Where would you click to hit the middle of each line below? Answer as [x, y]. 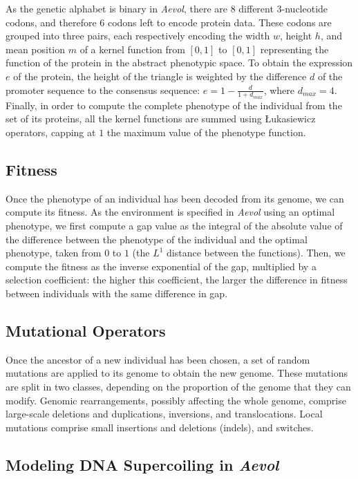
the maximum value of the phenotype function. [206, 132]
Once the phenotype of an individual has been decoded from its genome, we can [175, 198]
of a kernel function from [132, 49]
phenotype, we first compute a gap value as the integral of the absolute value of [174, 225]
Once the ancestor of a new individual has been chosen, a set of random [158, 359]
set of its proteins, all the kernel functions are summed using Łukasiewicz [161, 119]
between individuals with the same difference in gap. [117, 293]
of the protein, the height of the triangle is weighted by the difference [160, 76]
